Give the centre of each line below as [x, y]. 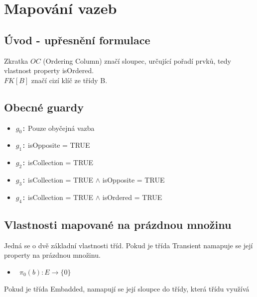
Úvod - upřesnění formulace [77, 40]
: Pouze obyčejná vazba [58, 128]
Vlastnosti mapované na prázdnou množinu [118, 224]
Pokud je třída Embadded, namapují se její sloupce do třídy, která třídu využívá [127, 288]
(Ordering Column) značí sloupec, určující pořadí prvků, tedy [137, 60]
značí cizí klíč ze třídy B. [69, 80]
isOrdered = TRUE [132, 197]
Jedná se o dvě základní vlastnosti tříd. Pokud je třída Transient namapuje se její [128, 245]
